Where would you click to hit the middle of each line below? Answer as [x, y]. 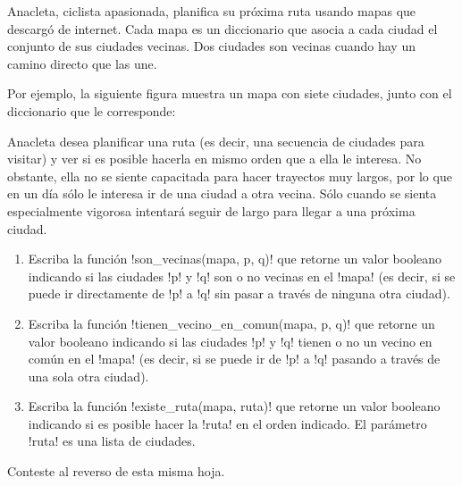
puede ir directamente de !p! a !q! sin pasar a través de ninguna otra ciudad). [239, 293]
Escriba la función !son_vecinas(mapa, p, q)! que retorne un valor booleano [235, 259]
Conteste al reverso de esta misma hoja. [116, 471]
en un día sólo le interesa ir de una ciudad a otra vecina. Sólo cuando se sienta [222, 193]
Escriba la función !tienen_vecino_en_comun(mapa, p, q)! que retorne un [231, 323]
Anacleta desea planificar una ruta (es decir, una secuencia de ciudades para [216, 141]
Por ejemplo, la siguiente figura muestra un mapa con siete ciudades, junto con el [230, 93]
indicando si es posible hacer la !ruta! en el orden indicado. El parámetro [227, 423]
